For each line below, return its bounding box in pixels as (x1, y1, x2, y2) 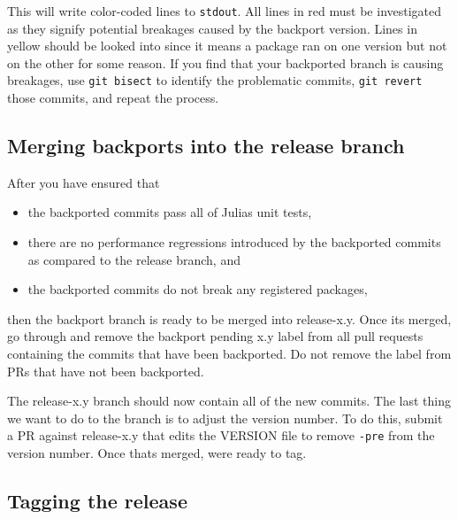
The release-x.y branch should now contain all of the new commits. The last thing (7, 391, 452, 410)
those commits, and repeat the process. (7, 89, 219, 107)
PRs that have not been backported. (7, 361, 204, 380)
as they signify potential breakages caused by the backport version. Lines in (7, 19, 417, 37)
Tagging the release (7, 487, 187, 515)
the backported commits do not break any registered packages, (27, 280, 368, 298)
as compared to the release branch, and (27, 250, 240, 268)
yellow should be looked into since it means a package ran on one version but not (7, 36, 447, 55)
